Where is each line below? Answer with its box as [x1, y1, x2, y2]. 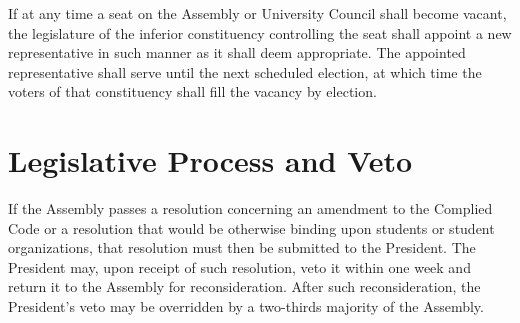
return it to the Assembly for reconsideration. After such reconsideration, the [8, 276, 481, 297]
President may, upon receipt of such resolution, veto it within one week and [8, 256, 471, 277]
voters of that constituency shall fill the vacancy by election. [8, 81, 377, 102]
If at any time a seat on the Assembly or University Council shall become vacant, [8, 3, 507, 23]
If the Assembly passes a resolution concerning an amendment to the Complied [8, 198, 493, 219]
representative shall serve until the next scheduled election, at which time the [8, 61, 482, 82]
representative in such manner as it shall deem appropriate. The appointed [8, 42, 466, 63]
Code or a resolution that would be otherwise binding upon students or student [8, 217, 495, 238]
